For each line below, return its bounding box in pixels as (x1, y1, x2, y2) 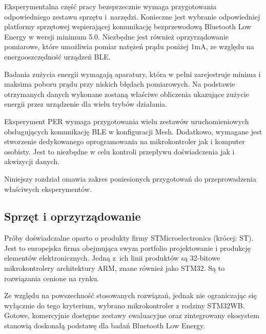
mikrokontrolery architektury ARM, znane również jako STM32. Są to (4, 263, 225, 273)
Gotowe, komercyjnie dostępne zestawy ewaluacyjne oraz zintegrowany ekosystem (4, 310, 259, 321)
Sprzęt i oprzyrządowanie (4, 208, 141, 224)
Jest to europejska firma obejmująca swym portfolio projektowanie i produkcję (4, 242, 251, 253)
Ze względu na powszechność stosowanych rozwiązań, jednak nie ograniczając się (4, 290, 257, 301)
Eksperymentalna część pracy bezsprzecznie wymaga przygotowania (4, 1, 217, 11)
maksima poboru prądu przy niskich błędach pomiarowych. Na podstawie (4, 78, 235, 89)
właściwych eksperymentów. (4, 183, 92, 194)
